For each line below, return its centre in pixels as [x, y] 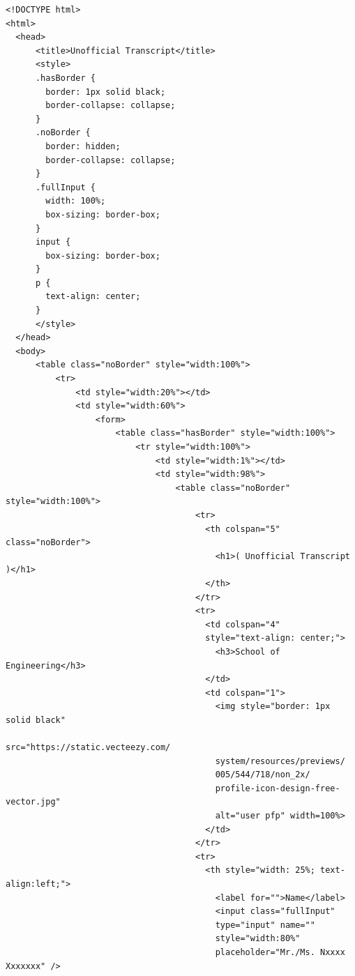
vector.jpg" [33, 802]
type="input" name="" [265, 925]
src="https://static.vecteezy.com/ [88, 748]
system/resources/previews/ [280, 761]
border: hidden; [83, 146]
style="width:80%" [258, 939]
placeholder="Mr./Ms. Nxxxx [280, 952]
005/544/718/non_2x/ [263, 775]
